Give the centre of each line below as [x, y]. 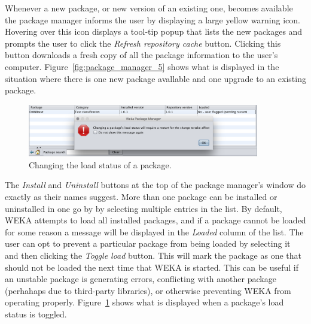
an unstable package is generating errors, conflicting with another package [141, 279]
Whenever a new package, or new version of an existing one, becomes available [149, 8]
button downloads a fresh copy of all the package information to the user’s [141, 55]
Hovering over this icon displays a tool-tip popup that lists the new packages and [154, 31]
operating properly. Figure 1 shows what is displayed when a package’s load [144, 302]
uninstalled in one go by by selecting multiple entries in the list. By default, [144, 208]
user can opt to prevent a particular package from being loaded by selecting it [148, 243]
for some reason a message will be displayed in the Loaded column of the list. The [154, 231]
